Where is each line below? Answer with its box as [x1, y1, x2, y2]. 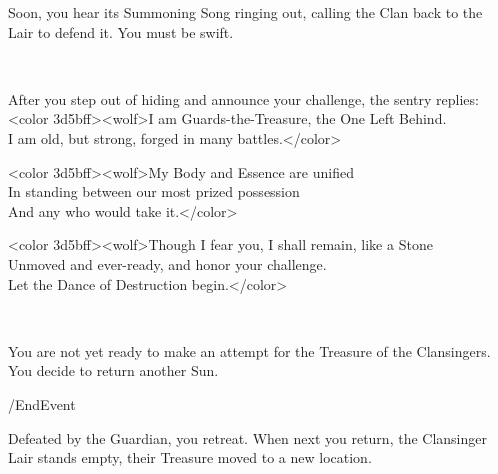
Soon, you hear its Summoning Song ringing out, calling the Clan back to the [8, 2, 483, 22]
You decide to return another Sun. [8, 360, 219, 381]
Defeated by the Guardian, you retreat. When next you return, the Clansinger [8, 427, 487, 448]
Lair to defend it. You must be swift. [8, 21, 234, 42]
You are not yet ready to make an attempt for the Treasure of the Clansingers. [8, 340, 491, 361]
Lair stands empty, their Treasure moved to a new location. [8, 447, 372, 468]
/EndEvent [8, 393, 76, 414]
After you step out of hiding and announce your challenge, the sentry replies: [8, 88, 479, 109]
